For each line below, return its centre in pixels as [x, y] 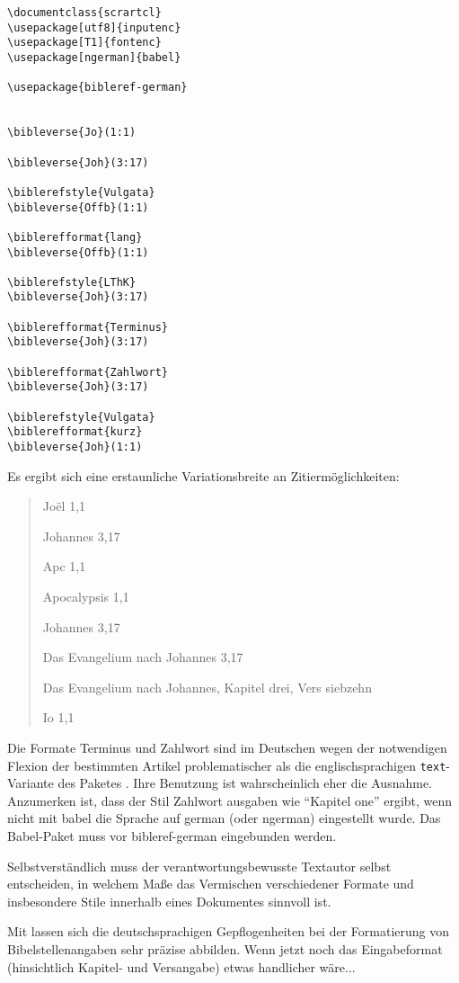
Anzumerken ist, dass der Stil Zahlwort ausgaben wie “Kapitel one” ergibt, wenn [230, 800]
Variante [31, 783]
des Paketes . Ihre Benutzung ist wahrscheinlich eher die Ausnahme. [245, 783]
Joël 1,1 [64, 506]
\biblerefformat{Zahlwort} [88, 372]
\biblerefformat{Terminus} [88, 327]
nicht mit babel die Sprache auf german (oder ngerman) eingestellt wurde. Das [224, 818]
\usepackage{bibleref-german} [97, 88]
